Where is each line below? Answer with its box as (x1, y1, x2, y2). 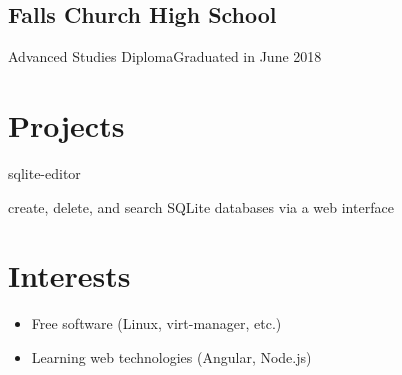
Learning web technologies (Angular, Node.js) (31, 346, 312, 367)
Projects (8, 104, 125, 145)
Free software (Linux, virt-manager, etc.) (31, 313, 282, 334)
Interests (8, 255, 131, 296)
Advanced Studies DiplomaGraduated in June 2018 (8, 46, 322, 67)
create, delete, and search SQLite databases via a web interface (8, 196, 394, 217)
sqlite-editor (8, 162, 81, 183)
